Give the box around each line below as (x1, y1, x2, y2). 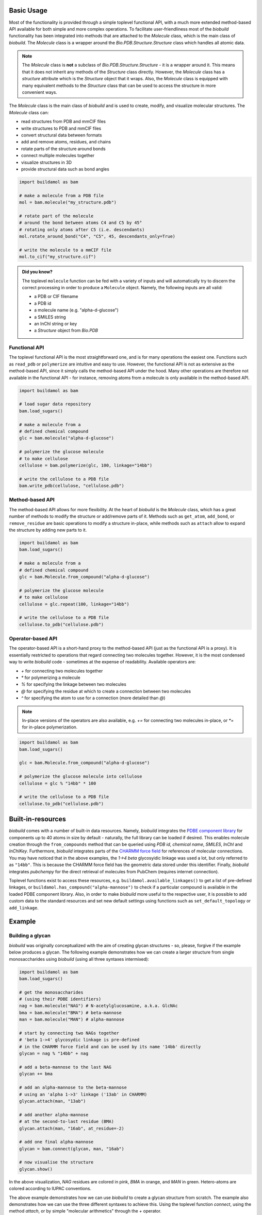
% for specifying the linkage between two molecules (21, 681, 127, 687)
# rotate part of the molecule (19, 213, 94, 219)
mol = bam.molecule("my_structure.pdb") (19, 200, 116, 205)
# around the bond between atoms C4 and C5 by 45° (19, 220, 143, 226)
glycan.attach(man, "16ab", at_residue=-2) (19, 1126, 125, 1131)
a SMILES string (34, 314, 66, 320)
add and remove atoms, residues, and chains (21, 139, 111, 145)
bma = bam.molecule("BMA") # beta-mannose (19, 1010, 122, 1015)
